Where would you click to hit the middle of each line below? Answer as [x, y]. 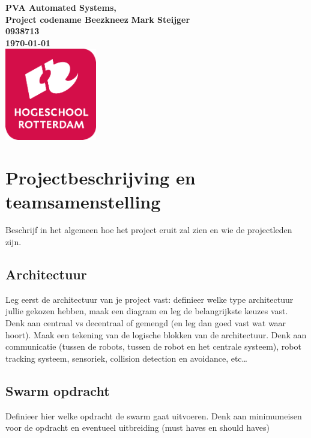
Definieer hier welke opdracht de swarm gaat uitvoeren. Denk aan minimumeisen [154, 415]
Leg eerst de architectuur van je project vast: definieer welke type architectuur [149, 299]
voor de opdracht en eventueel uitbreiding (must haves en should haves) [137, 427]
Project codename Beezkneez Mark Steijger [98, 19]
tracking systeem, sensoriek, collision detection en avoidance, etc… [126, 358]
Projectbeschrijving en [101, 178]
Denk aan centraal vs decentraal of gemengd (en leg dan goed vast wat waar [146, 323]
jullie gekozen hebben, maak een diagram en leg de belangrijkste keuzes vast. [147, 311]
